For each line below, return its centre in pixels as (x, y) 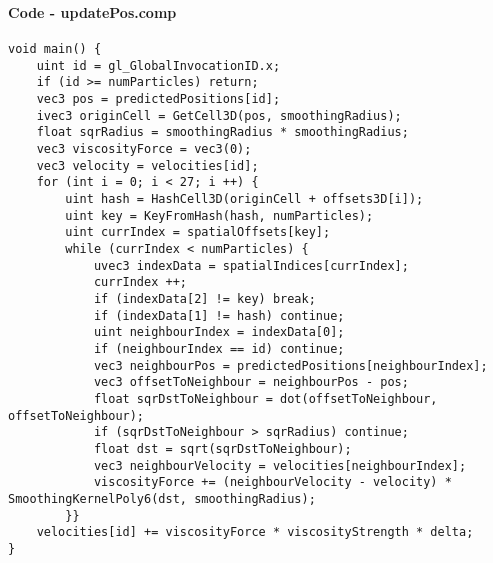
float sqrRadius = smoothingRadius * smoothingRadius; (222, 132)
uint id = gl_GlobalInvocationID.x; (158, 65)
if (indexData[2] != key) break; (204, 298)
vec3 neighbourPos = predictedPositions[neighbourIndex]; (290, 365)
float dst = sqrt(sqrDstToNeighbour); (222, 448)
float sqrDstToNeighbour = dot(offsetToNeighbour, (265, 398)
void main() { (55, 49)
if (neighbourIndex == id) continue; (219, 348)
